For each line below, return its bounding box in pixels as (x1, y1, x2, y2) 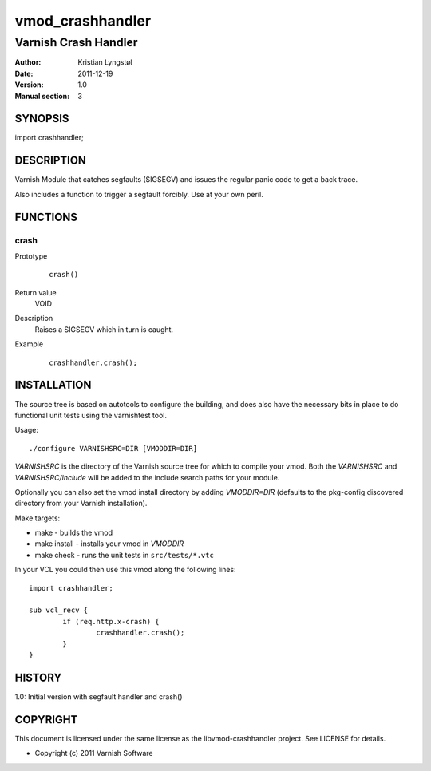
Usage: (14, 425, 39, 435)
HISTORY (14, 670, 62, 684)
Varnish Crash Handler (14, 35, 138, 49)
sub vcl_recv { (29, 606, 89, 615)
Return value (14, 287, 57, 297)
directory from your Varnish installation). (14, 499, 148, 508)
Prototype (14, 251, 48, 261)
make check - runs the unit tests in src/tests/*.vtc (34, 550, 215, 559)
